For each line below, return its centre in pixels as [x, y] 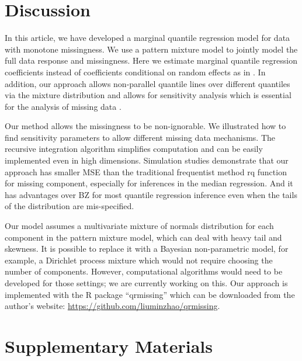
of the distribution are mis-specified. [70, 206]
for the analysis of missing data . [63, 106]
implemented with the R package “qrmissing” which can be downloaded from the [150, 294]
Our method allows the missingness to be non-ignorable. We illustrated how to [145, 126]
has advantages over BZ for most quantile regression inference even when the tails [151, 194]
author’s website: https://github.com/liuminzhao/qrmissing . [112, 306]
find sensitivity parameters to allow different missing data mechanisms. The [140, 137]
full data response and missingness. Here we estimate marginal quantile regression [151, 60]
